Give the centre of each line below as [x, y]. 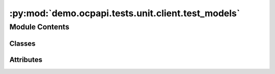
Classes [22, 43]
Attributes [26, 60]
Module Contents [39, 27]
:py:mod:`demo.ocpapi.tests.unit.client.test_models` [125, 13]
